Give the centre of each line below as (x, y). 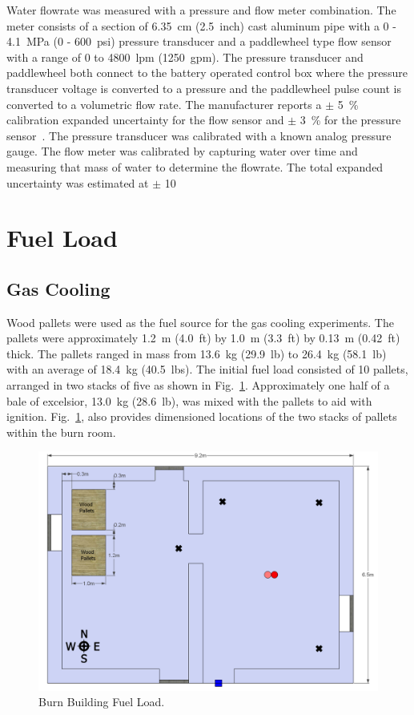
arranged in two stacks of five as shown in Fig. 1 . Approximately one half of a (198, 385)
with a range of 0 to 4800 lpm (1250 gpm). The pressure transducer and (185, 57)
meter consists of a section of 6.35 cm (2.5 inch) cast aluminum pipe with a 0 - (201, 25)
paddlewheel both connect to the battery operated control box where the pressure (207, 73)
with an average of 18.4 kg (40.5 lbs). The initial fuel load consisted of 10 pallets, (207, 369)
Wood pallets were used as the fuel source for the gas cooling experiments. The (200, 322)
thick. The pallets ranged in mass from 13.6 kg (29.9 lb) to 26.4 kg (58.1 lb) (197, 353)
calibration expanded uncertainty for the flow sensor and (145, 120)
